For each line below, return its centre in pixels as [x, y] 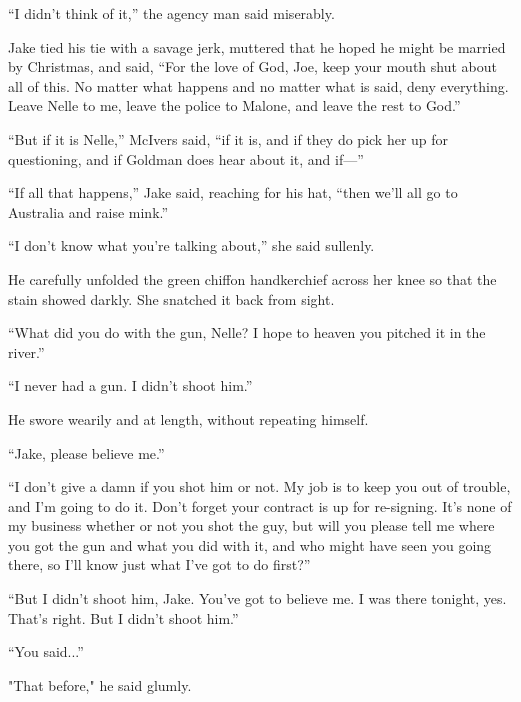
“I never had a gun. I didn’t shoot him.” [130, 385]
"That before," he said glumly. [100, 684]
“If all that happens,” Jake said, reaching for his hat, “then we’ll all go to [233, 192]
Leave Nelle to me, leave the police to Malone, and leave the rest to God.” [234, 105]
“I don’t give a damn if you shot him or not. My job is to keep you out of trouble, [259, 486]
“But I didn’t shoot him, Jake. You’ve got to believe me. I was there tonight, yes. [257, 598]
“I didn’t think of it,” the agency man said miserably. [171, 13]
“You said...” [46, 651]
